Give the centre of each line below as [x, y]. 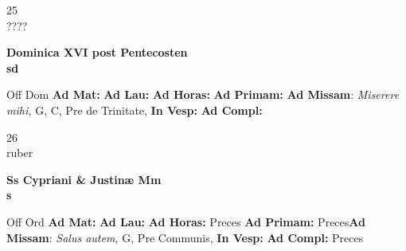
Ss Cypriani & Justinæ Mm [84, 179]
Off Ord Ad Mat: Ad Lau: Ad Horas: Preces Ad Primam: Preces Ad [186, 221]
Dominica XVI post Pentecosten [97, 52]
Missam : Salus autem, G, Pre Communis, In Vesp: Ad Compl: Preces [185, 237]
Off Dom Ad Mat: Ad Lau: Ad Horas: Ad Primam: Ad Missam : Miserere [203, 94]
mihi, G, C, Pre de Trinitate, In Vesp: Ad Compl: [135, 110]
